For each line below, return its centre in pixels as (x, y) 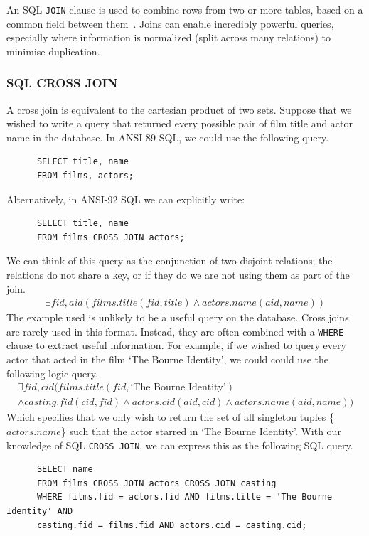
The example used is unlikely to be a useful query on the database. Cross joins (178, 317)
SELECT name (65, 470)
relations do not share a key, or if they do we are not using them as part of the (178, 274)
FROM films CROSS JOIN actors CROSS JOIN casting (156, 483)
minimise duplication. (53, 51)
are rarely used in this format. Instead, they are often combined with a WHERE (175, 331)
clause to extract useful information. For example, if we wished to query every (176, 345)
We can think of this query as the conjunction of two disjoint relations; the (170, 261)
